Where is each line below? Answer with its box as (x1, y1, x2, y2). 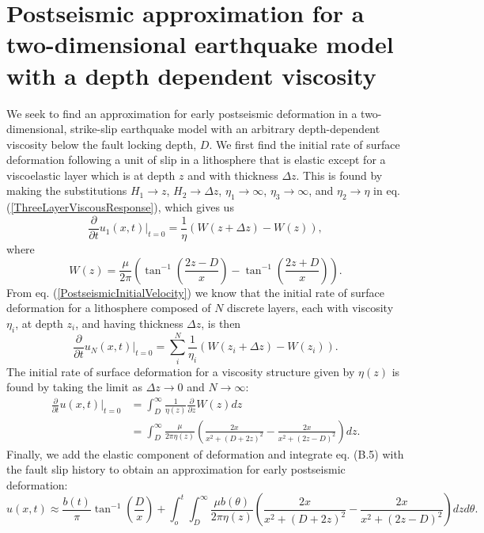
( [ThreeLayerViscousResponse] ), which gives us (6, 199, 234, 215)
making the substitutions (6, 182, 127, 199)
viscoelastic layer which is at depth (6, 166, 176, 183)
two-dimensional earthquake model (6, 28, 394, 60)
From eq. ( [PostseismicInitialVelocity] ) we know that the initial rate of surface (6, 284, 384, 300)
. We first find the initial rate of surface (209, 135, 400, 152)
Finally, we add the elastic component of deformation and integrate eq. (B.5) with (6, 445, 404, 462)
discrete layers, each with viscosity (227, 299, 394, 316)
